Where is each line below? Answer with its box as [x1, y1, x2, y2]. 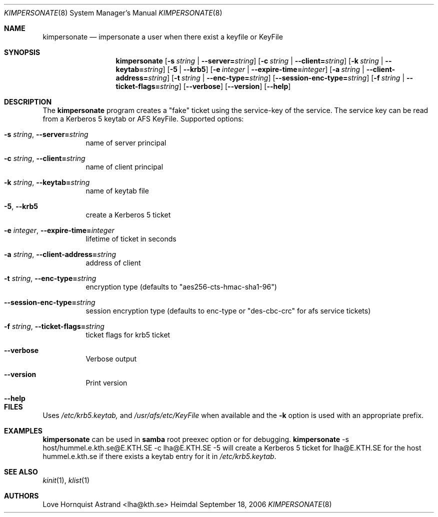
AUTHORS [4, 491, 39, 500]
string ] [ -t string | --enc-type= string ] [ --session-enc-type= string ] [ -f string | [148, 73, 405, 82]
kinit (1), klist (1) [42, 476, 90, 484]
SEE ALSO [4, 467, 38, 476]
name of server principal [85, 138, 166, 147]
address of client [85, 258, 141, 267]
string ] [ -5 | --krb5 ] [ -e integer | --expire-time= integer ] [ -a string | [143, 65, 364, 73]
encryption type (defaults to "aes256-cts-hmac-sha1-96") [85, 282, 277, 291]
